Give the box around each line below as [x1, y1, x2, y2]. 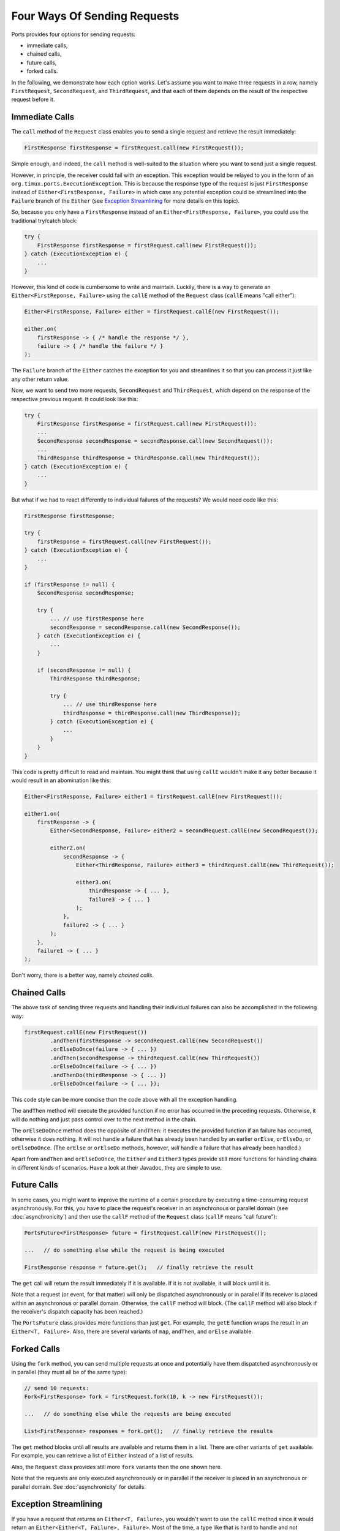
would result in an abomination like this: [11, 777, 111, 784]
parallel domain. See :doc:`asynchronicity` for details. [11, 1483, 146, 1491]
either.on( [24, 325, 57, 333]
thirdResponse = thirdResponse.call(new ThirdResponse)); [62, 709, 241, 717]
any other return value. [11, 375, 69, 383]
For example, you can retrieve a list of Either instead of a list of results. [11, 1452, 194, 1459]
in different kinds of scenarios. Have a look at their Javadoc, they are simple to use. [11, 1164, 222, 1171]
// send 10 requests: [24, 1385, 89, 1392]
